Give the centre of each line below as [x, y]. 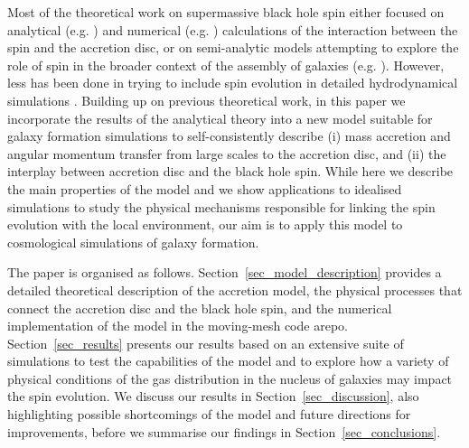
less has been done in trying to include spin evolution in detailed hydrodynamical [233, 83]
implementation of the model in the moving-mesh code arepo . [178, 326]
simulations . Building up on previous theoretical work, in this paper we [206, 100]
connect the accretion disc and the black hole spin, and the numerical [200, 308]
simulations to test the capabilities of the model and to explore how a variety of [228, 361]
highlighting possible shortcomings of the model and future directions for [209, 414]
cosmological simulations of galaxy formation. [133, 242]
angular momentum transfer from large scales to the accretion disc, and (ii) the [227, 153]
